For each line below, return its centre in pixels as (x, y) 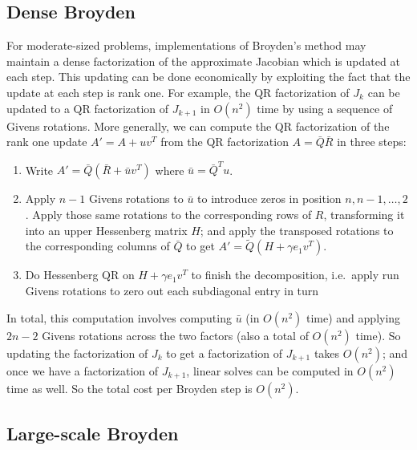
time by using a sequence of (325, 108)
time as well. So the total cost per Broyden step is (130, 388)
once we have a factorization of (83, 370)
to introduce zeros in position (269, 199)
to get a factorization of (224, 353)
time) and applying (354, 317)
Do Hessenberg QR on (80, 275)
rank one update (47, 142)
